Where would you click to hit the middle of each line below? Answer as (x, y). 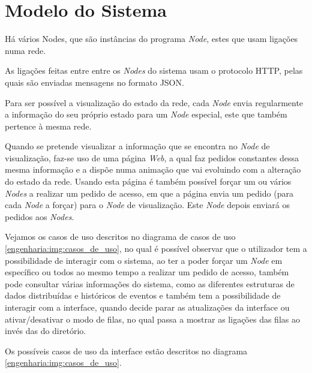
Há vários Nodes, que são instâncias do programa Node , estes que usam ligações (151, 39)
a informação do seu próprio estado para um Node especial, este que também (146, 114)
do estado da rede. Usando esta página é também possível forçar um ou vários (148, 181)
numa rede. (25, 50)
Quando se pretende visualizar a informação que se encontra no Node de (137, 146)
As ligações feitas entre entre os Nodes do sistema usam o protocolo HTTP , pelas (154, 70)
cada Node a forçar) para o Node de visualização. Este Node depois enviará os (148, 205)
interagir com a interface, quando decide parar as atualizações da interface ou (147, 307)
